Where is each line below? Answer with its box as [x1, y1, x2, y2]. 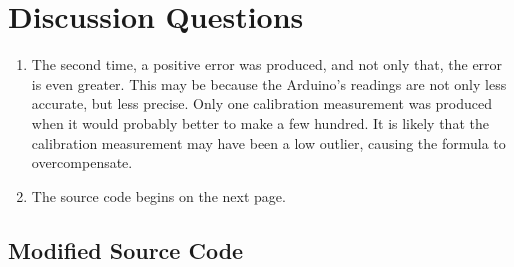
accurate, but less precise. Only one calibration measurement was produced [31, 93, 493, 114]
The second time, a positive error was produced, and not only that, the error [31, 54, 503, 75]
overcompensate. [31, 152, 133, 173]
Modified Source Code [8, 234, 244, 265]
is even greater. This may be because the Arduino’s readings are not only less [31, 73, 507, 94]
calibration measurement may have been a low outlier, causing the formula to [31, 132, 506, 153]
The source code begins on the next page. [31, 185, 286, 206]
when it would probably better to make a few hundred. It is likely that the [31, 112, 489, 133]
